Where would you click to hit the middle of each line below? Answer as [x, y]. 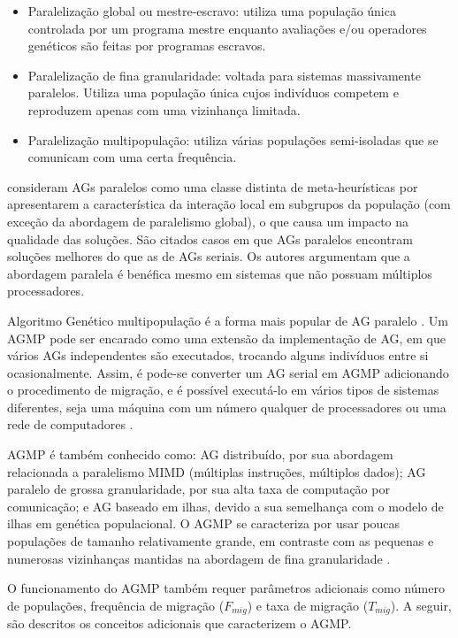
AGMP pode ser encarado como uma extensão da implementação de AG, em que [227, 338]
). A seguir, [421, 605]
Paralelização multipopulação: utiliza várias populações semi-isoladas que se [233, 139]
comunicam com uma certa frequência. [132, 157]
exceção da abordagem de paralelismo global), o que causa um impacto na [208, 221]
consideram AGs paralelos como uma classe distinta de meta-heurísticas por [213, 186]
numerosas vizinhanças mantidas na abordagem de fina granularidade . [199, 558]
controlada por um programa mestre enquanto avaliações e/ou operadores [227, 28]
